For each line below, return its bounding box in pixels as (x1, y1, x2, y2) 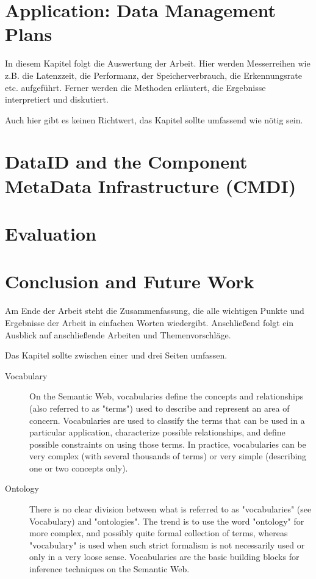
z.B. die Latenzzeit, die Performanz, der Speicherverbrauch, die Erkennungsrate (5, 68, 302, 81)
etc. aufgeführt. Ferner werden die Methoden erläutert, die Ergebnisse (5, 81, 266, 93)
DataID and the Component (5, 149, 248, 174)
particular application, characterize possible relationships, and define (29, 426, 285, 439)
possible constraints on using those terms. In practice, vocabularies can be (29, 437, 306, 450)
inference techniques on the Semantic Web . (29, 563, 190, 575)
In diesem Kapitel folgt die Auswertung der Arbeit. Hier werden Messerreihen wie (5, 57, 311, 70)
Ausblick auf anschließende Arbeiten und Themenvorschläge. (5, 328, 231, 341)
